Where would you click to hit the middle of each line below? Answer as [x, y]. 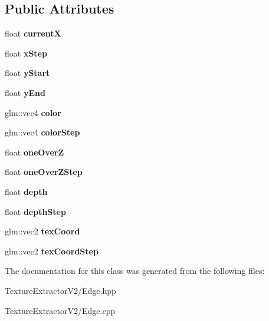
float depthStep [35, 211]
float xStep [26, 53]
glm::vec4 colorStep [42, 132]
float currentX [33, 33]
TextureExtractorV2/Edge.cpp [60, 310]
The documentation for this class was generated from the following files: [135, 271]
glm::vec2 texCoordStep [52, 251]
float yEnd [25, 92]
